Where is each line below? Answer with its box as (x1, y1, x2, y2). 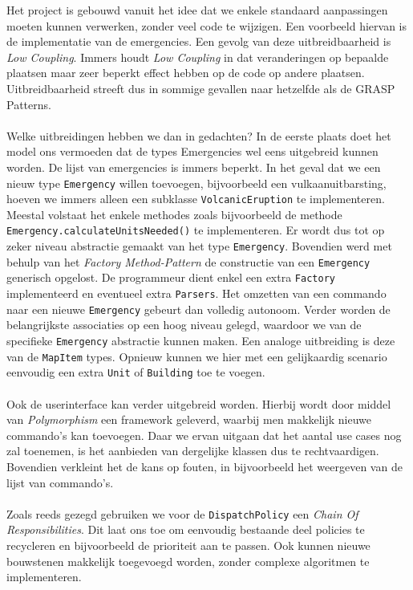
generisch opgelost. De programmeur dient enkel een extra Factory (6, 269, 335, 286)
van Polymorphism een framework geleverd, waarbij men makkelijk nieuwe (6, 411, 371, 428)
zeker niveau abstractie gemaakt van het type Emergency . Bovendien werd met (6, 238, 392, 254)
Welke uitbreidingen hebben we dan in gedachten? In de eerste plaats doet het (6, 127, 391, 144)
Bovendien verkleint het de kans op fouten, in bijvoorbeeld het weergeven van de (6, 458, 403, 474)
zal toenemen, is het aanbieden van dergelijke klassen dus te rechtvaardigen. (6, 442, 379, 459)
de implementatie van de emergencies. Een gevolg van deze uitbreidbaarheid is (6, 33, 391, 50)
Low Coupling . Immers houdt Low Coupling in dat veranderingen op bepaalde (6, 48, 389, 65)
